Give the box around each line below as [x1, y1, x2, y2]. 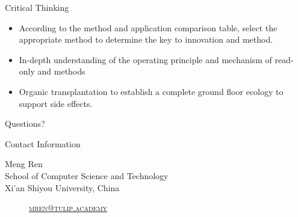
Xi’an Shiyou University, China [5, 181, 120, 194]
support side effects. [19, 97, 93, 109]
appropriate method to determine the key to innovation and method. [19, 33, 273, 46]
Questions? [5, 117, 45, 130]
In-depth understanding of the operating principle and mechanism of [19, 53, 272, 66]
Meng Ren [5, 157, 43, 170]
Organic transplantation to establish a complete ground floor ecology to [19, 85, 284, 97]
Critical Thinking [5, 1, 69, 13]
